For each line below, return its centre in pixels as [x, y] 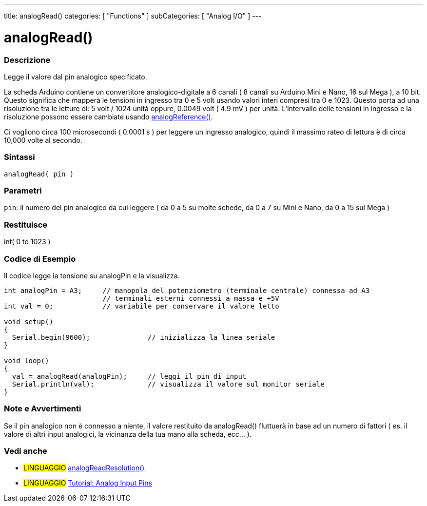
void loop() [27, 360]
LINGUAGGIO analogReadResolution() [84, 468]
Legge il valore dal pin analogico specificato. [76, 77]
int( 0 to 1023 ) [27, 242]
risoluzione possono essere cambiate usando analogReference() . [108, 117]
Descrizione [27, 60]
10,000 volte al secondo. [43, 140]
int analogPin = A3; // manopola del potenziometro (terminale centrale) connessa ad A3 [187, 290]
